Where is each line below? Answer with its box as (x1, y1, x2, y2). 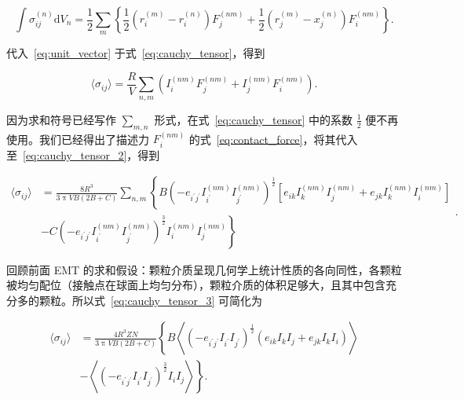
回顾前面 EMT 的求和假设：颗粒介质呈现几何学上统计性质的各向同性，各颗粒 (6, 261, 402, 277)
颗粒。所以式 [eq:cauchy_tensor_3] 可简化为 (38, 292, 263, 308)
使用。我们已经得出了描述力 (6, 130, 149, 147)
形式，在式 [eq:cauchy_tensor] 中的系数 (154, 111, 353, 127)
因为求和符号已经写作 (6, 111, 116, 127)
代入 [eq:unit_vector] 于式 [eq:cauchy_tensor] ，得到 (6, 45, 265, 61)
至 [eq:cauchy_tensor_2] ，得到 (6, 146, 160, 163)
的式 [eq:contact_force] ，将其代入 (188, 130, 358, 147)
